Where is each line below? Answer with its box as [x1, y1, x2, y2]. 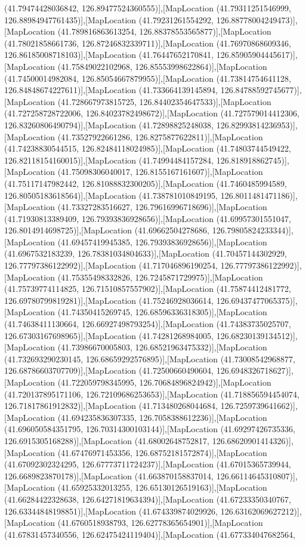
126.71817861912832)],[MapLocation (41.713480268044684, [4, 399, 218, 412]
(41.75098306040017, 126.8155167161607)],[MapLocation [57, 165, 263, 178]
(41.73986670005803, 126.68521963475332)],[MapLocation [57, 341, 267, 353]
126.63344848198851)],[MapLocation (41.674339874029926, [4, 504, 218, 517]
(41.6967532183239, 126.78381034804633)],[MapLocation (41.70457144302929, [4, 247, 287, 260]
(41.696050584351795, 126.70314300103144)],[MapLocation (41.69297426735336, [4, 423, 295, 435]
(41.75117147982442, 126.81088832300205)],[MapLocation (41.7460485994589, [4, 177, 287, 189]
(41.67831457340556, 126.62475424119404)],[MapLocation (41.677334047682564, [4, 528, 295, 540]
